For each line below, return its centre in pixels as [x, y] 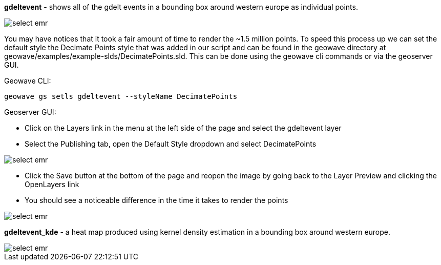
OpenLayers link [52, 184]
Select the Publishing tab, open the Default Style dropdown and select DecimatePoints [171, 144]
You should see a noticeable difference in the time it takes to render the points [156, 200]
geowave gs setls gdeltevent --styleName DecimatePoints [121, 96]
